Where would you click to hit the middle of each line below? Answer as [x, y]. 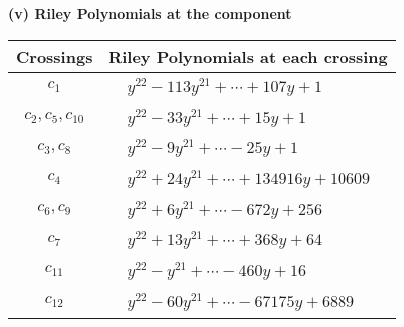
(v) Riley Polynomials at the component [150, 13]
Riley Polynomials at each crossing [248, 56]
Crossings [54, 56]
